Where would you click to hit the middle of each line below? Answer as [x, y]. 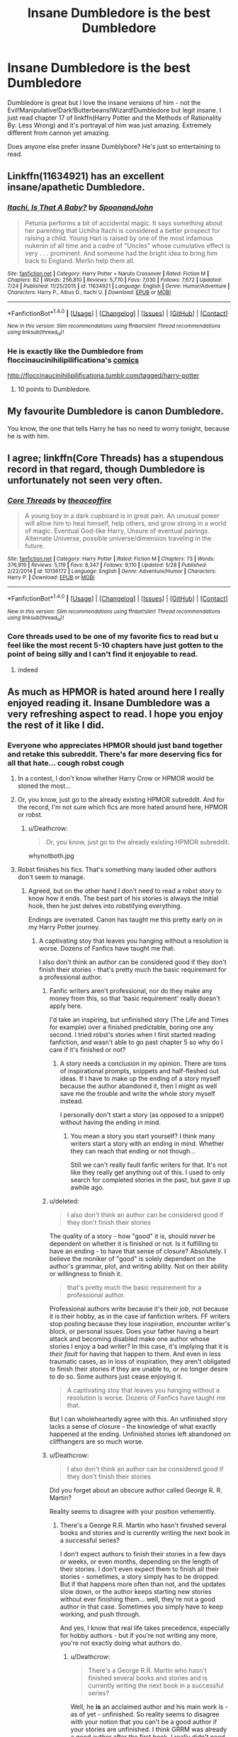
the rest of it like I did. [56, 725]
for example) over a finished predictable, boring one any [131, 1027]
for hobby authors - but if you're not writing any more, [139, 1636]
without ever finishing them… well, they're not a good [138, 1600]
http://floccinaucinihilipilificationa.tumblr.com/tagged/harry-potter [103, 375]
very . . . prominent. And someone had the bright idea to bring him [121, 253]
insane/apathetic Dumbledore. [76, 187]
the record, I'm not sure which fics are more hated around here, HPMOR [123, 807]
